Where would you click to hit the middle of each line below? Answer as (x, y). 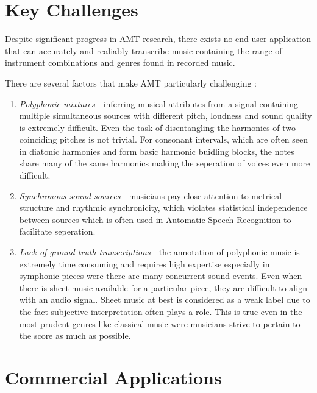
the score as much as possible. (75, 335)
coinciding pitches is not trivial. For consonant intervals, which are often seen (164, 139)
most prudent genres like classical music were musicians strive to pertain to (160, 323)
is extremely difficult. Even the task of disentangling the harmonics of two (158, 127)
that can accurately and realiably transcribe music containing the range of (144, 50)
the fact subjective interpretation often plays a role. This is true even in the (161, 311)
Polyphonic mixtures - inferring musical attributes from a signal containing (158, 103)
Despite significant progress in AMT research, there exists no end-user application (158, 39)
